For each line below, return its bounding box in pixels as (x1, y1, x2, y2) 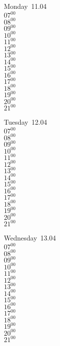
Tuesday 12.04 (4, 117, 47, 127)
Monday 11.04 (4, 1, 47, 11)
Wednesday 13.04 (4, 233, 56, 243)
